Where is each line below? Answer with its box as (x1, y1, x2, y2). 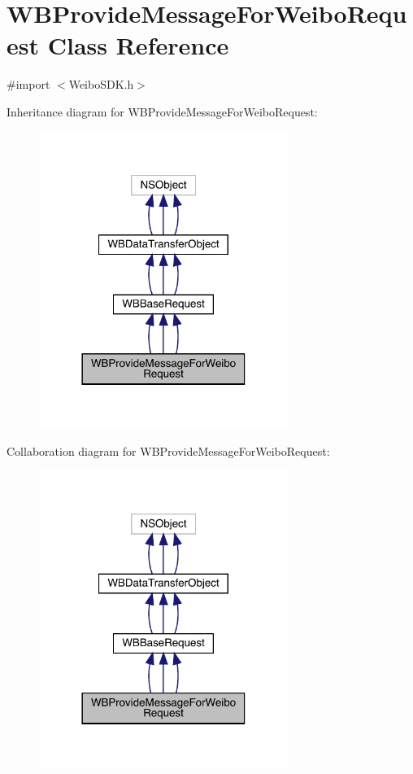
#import (7, 76, 50, 93)
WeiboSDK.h (68, 76, 134, 93)
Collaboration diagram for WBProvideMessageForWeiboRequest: (7, 442, 330, 459)
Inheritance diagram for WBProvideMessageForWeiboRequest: (7, 103, 318, 120)
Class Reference (47, 28, 229, 62)
